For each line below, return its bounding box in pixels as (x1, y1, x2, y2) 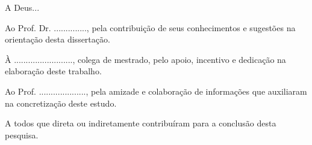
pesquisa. (5, 128, 39, 141)
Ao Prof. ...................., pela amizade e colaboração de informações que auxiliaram (5, 84, 307, 97)
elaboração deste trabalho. (5, 65, 102, 77)
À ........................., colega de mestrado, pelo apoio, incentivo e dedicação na (5, 53, 286, 65)
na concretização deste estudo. (5, 96, 117, 109)
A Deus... (5, 1, 40, 13)
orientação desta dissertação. (5, 33, 110, 46)
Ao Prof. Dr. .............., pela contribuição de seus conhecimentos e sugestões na (5, 21, 296, 34)
